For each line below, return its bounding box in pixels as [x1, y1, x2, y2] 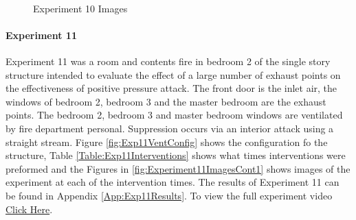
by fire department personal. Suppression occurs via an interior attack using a [5, 121, 334, 135]
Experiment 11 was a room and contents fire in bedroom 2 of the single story [5, 53, 331, 68]
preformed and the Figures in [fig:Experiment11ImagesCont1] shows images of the [5, 161, 351, 175]
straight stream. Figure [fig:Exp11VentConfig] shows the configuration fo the [5, 134, 328, 149]
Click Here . [5, 201, 53, 216]
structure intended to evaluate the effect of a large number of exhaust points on [5, 67, 341, 82]
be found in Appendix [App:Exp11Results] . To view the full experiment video [5, 188, 333, 202]
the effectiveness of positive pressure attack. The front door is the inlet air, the [5, 81, 337, 95]
